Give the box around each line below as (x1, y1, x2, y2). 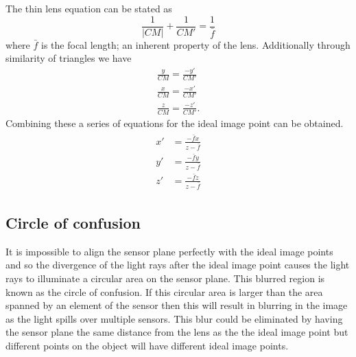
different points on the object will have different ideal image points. (5, 338, 289, 352)
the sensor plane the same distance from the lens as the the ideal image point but (5, 325, 348, 339)
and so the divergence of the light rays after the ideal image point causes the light (5, 257, 350, 272)
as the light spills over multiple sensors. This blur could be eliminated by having (5, 311, 343, 325)
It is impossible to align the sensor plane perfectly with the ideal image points (5, 244, 333, 258)
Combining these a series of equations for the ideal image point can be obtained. (5, 116, 344, 130)
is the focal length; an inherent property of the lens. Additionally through (41, 37, 351, 51)
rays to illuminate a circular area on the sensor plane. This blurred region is (5, 270, 325, 285)
